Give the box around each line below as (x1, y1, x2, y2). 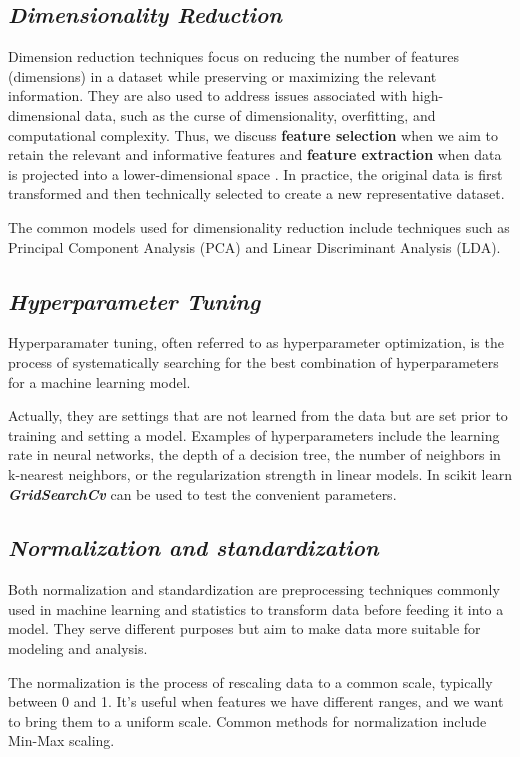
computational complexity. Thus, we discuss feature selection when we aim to (8, 124, 498, 145)
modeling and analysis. (8, 638, 148, 659)
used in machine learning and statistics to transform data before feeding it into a (8, 598, 504, 619)
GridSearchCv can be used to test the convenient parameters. (8, 483, 397, 504)
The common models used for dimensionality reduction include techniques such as (8, 216, 510, 237)
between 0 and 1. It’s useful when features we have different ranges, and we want (8, 691, 504, 712)
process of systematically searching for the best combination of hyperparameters (8, 351, 499, 372)
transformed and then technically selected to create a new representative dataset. (8, 183, 505, 204)
